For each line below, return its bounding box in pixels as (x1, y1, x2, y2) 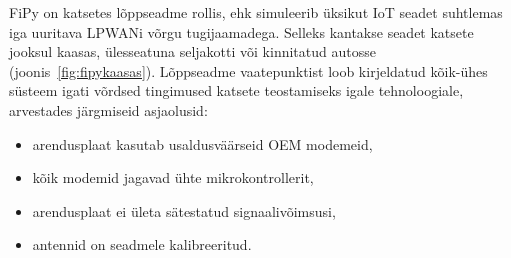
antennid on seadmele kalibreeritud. (32, 234, 252, 255)
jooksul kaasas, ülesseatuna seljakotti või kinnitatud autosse (9, 41, 376, 62)
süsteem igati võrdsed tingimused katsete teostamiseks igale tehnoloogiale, (9, 80, 464, 101)
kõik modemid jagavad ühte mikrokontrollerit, (32, 167, 314, 188)
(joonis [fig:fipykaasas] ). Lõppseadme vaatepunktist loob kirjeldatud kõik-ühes (9, 60, 488, 81)
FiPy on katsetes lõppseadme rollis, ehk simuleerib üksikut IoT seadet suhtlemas (9, 2, 503, 22)
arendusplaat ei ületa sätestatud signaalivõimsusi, (32, 200, 336, 221)
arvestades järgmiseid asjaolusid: (9, 99, 208, 120)
